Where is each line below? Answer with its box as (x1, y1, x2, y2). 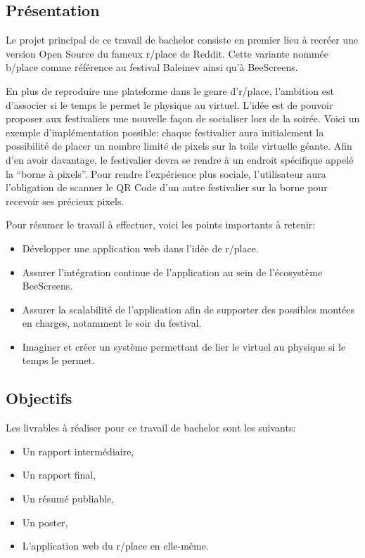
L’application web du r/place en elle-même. (22, 538, 209, 553)
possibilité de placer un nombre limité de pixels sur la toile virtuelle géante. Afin (6, 138, 352, 153)
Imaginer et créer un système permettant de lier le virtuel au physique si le (22, 339, 346, 353)
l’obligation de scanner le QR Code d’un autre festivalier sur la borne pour (6, 180, 328, 195)
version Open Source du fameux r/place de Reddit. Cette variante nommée (6, 46, 328, 60)
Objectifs (6, 387, 72, 409)
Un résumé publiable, (22, 491, 115, 506)
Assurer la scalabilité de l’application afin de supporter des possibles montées (22, 301, 354, 316)
